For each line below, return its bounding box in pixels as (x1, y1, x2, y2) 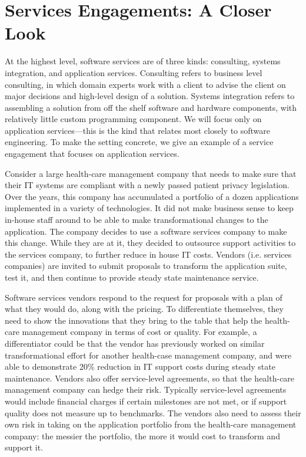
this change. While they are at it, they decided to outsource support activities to (5, 236, 296, 249)
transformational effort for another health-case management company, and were (5, 348, 292, 361)
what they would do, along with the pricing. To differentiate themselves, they (5, 303, 284, 315)
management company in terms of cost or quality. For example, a (22, 326, 257, 338)
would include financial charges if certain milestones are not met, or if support (5, 394, 287, 407)
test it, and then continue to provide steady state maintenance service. (5, 271, 259, 283)
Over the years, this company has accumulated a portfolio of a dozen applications (5, 190, 299, 202)
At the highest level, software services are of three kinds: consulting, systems (5, 55, 281, 67)
